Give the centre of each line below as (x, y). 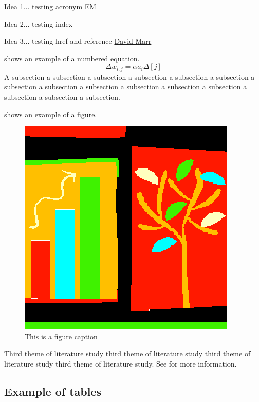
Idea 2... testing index (39, 23)
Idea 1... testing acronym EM (50, 6)
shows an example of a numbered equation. (72, 58)
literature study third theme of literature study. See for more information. (121, 363)
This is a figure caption (61, 336)
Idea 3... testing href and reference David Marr (78, 41)
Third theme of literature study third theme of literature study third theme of (127, 353)
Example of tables (53, 391)
